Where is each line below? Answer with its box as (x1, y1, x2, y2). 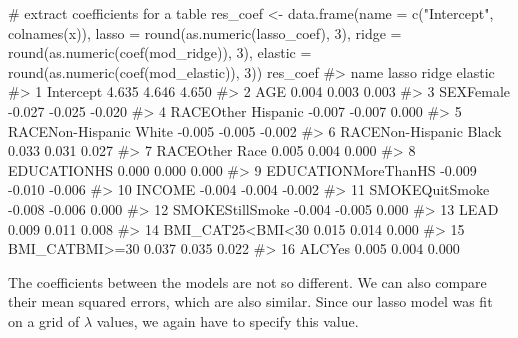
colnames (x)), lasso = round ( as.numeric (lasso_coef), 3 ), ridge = (8, 22, 402, 43)
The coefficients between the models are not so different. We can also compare (8, 271, 487, 292)
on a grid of (8, 310, 80, 331)
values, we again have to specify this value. (96, 310, 359, 331)
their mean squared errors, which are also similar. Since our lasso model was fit (8, 291, 493, 312)
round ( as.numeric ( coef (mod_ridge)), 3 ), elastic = (8, 42, 312, 63)
